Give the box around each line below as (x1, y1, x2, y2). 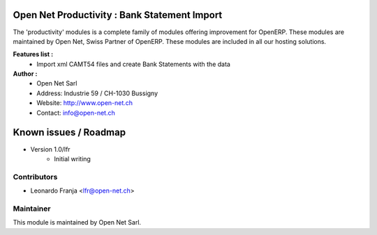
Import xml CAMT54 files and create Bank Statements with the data (36, 60, 230, 68)
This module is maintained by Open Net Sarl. (13, 218, 142, 227)
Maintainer (13, 204, 51, 213)
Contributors (13, 172, 58, 181)
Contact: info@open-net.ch (36, 108, 115, 117)
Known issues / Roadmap (13, 127, 126, 138)
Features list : (13, 50, 54, 58)
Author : (13, 70, 38, 78)
